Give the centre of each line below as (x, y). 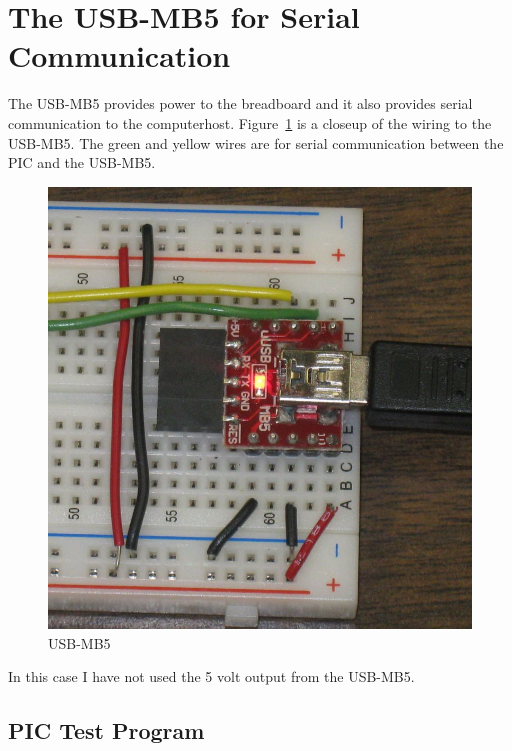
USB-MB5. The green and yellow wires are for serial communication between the (256, 142)
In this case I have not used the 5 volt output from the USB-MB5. (211, 676)
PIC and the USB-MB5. (82, 162)
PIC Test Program (106, 730)
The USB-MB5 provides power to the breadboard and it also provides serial (240, 103)
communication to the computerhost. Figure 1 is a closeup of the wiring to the (250, 122)
